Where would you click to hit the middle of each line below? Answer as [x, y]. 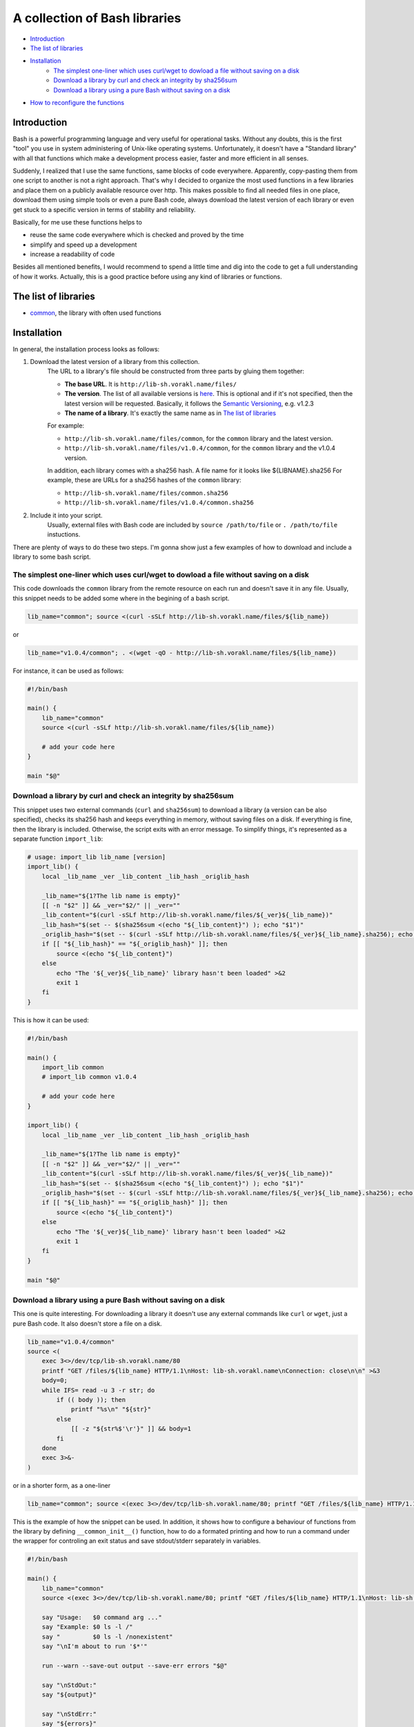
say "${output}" [69, 1695]
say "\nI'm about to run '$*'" [95, 1646]
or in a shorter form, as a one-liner [61, 1485]
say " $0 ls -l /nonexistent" [107, 1637]
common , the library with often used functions [96, 313]
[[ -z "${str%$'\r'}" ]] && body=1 [131, 1429]
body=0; [55, 1381]
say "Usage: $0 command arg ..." [102, 1617]
